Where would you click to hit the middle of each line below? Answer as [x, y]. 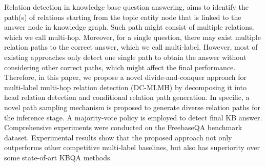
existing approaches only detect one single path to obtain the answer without [125, 57]
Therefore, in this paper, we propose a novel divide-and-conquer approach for [125, 77]
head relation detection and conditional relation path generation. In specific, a [127, 97]
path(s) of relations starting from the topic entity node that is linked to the [123, 17]
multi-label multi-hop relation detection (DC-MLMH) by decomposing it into [126, 87]
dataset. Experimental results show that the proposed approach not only [118, 137]
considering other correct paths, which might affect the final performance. [120, 67]
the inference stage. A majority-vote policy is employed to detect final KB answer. [133, 117]
